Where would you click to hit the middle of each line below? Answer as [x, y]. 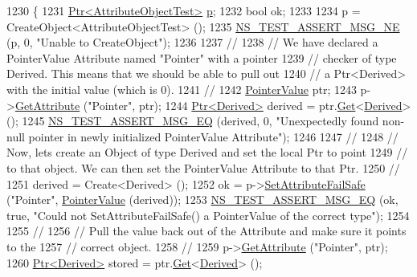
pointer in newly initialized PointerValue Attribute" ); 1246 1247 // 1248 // [213, 136]
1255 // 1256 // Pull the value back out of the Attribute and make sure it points [206, 231]
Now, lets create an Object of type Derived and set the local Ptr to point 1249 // [207, 152]
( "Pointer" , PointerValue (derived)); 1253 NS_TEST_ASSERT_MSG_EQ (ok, [202, 200]
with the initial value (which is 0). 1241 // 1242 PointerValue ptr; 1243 [182, 89]
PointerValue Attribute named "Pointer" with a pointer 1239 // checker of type [202, 57]
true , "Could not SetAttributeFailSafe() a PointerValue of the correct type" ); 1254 [208, 215]
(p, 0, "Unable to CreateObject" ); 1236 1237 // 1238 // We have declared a [192, 42]
